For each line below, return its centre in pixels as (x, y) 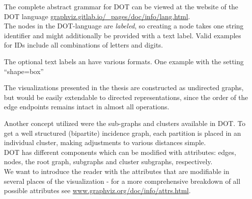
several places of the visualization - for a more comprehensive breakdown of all (122, 181)
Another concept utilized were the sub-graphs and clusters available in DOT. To (125, 123)
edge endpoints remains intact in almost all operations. (87, 107)
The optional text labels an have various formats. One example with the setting (124, 61)
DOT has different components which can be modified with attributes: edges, (120, 152)
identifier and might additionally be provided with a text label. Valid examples (123, 35)
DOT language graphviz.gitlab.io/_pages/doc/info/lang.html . (97, 16)
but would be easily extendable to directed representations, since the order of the (126, 97)
